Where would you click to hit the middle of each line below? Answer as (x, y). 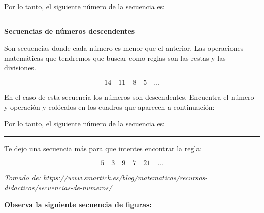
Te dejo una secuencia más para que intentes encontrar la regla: (103, 148)
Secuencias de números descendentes (70, 31)
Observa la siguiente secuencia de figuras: (78, 204)
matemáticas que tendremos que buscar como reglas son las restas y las (115, 57)
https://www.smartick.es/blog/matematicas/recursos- (125, 177)
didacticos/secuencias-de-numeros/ (58, 187)
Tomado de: (22, 177)
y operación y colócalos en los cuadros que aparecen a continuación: (109, 106)
